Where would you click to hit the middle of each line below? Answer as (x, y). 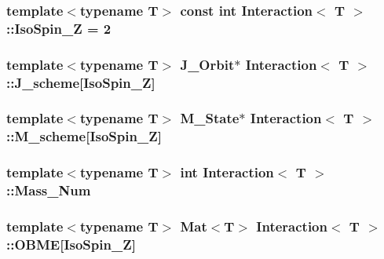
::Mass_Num (49, 190)
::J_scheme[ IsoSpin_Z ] (81, 82)
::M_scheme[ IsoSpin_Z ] (84, 136)
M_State (210, 118)
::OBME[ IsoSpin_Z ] (71, 244)
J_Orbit (207, 64)
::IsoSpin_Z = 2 (59, 28)
